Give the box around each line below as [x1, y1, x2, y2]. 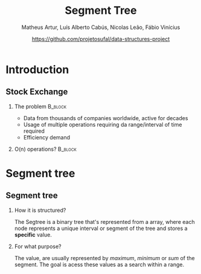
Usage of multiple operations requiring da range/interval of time [23, 121, 182, 128]
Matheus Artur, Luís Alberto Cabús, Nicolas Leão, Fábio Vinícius [21, 24, 180, 31]
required [23, 127, 45, 135]
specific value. [14, 231, 53, 238]
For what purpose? [14, 243, 62, 250]
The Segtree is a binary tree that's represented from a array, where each [14, 218, 195, 225]
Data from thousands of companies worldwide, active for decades [23, 114, 188, 121]
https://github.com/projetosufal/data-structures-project [31, 35, 170, 42]
